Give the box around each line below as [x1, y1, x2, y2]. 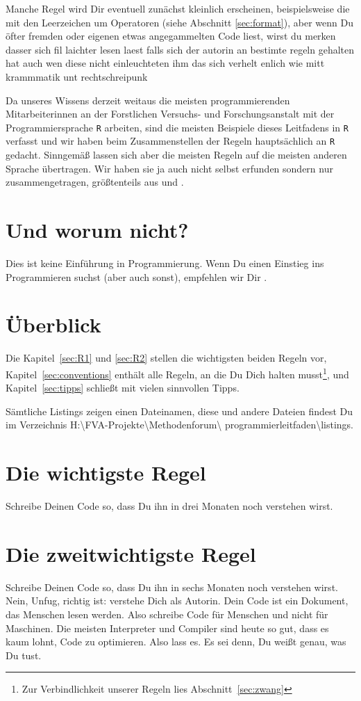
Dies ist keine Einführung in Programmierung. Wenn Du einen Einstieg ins [6, 255, 324, 270]
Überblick [6, 310, 101, 339]
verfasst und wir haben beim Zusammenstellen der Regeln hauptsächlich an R [6, 134, 335, 148]
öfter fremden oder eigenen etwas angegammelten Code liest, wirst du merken [6, 29, 336, 43]
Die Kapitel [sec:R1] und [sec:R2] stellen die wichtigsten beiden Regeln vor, [6, 350, 327, 365]
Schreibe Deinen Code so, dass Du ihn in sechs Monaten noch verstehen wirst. [6, 579, 338, 594]
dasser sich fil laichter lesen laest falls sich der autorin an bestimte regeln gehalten [6, 42, 355, 56]
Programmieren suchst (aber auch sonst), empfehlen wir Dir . [6, 269, 267, 284]
